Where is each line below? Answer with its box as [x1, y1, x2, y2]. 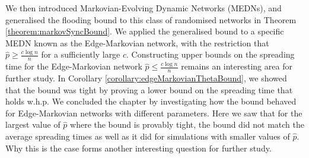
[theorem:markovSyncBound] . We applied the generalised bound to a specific [5, 25, 284, 37]
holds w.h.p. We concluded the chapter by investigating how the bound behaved [5, 95, 297, 108]
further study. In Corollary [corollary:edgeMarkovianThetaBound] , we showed [5, 72, 287, 84]
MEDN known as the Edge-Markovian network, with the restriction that [5, 36, 269, 49]
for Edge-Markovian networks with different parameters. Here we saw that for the [5, 106, 302, 119]
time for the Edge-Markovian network [5, 60, 142, 72]
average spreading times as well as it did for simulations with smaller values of [5, 130, 290, 142]
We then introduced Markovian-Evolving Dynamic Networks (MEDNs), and [5, 2, 282, 14]
